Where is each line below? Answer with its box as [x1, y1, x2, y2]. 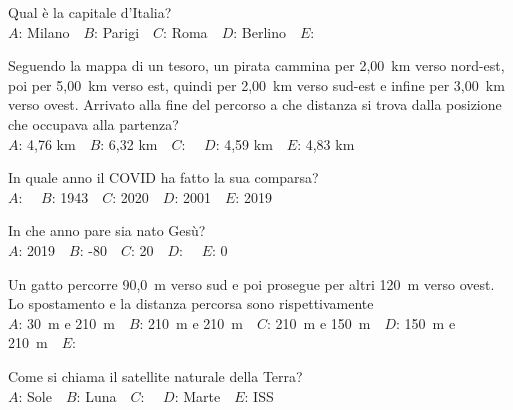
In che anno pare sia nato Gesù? [8, 220, 206, 241]
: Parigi [94, 21, 140, 42]
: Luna [76, 385, 117, 406]
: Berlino [233, 21, 286, 42]
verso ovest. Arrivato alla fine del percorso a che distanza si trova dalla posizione [8, 94, 502, 115]
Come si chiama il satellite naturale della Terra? [8, 365, 303, 386]
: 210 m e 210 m [139, 312, 243, 333]
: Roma [163, 21, 208, 42]
